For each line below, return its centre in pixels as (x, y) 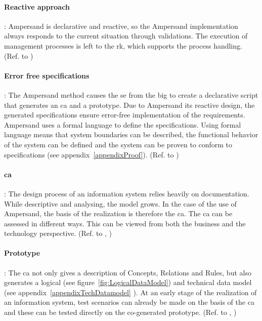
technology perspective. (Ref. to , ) (58, 233)
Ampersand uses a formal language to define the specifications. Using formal (123, 124)
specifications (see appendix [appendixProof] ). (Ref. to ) (92, 154)
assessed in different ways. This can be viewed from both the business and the (125, 223)
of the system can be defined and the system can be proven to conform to (118, 144)
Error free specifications (47, 75)
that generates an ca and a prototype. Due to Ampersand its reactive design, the (129, 105)
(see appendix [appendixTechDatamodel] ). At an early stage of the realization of (130, 292)
